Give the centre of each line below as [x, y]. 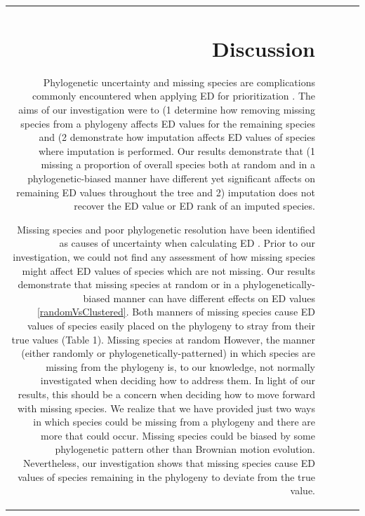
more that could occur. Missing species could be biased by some [178, 435]
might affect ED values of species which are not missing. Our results [168, 270]
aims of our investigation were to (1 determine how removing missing [167, 110]
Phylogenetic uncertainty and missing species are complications [179, 82]
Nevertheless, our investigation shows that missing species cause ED [169, 462]
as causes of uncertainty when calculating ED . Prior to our [187, 243]
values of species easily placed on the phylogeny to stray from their [171, 325]
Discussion [264, 48]
